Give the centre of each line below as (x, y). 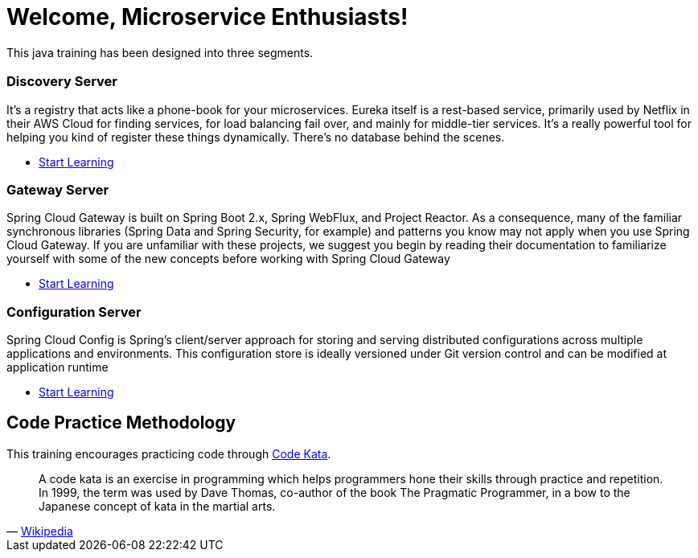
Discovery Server (62, 82)
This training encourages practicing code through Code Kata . (169, 453)
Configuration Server (74, 312)
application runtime (57, 367)
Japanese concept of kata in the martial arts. (157, 506)
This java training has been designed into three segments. (160, 52)
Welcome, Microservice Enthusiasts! (207, 17)
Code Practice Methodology (121, 423)
